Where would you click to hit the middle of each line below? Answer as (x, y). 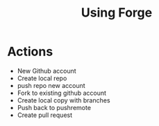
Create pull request (45, 115)
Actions (30, 52)
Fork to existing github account (61, 93)
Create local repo (42, 78)
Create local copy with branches (64, 100)
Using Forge (117, 13)
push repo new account (51, 85)
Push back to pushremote (54, 107)
